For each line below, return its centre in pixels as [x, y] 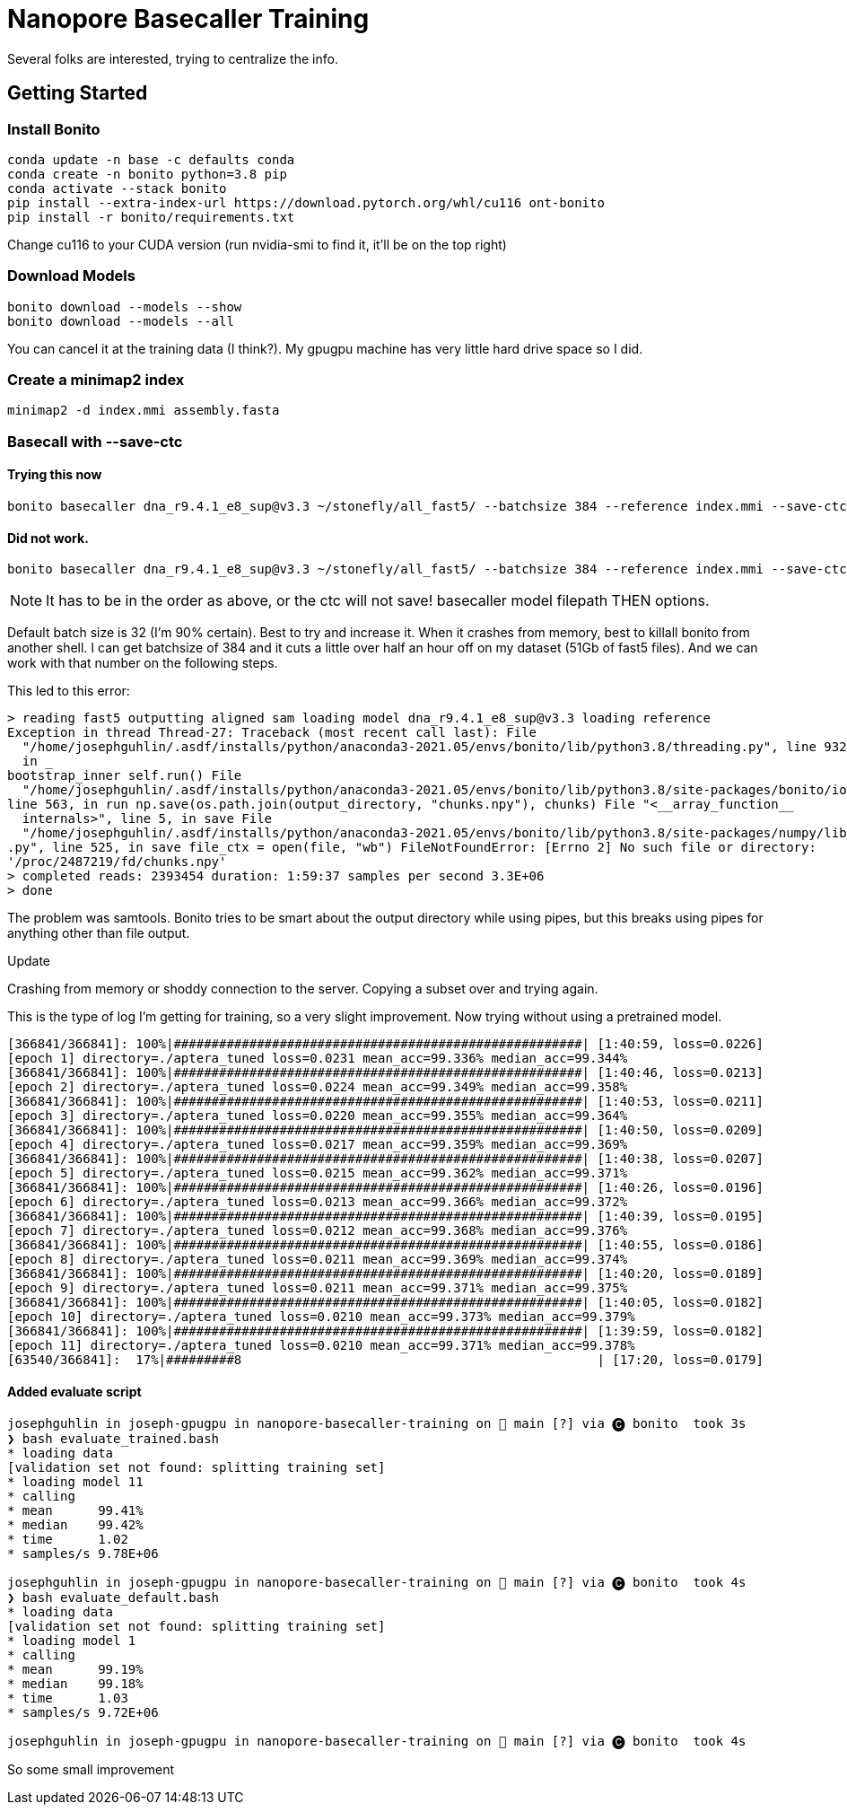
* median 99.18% [75, 1683]
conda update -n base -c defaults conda [151, 159]
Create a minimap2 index [96, 380]
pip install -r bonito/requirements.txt [151, 217]
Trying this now [55, 475]
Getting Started [78, 93]
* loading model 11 [75, 1481]
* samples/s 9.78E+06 [83, 1553]
